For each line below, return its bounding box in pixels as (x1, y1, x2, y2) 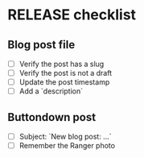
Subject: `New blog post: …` (19, 131, 112, 142)
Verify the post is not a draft (19, 69, 113, 78)
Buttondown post (7, 110, 97, 124)
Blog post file (7, 38, 76, 52)
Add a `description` (19, 86, 84, 96)
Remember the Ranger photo (19, 141, 116, 151)
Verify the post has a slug (19, 59, 105, 69)
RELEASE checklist (7, 6, 137, 24)
